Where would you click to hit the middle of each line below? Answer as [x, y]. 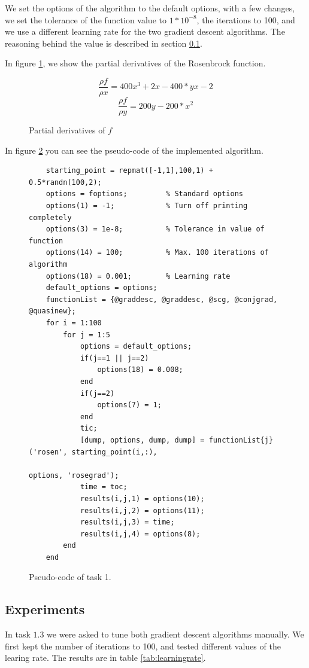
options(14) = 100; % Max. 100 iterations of [157, 253]
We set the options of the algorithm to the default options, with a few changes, [150, 8]
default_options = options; [102, 288]
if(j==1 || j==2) [114, 358]
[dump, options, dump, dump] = [142, 440]
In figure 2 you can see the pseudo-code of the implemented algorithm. [134, 150]
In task [18, 634]
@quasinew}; [52, 311]
